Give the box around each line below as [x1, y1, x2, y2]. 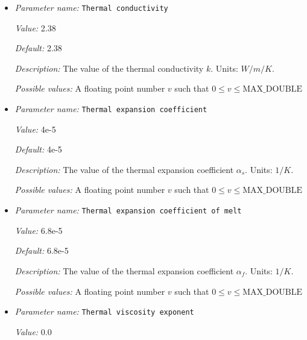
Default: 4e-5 [14, 143, 62, 156]
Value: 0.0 [14, 325, 52, 338]
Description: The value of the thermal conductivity [14, 61, 204, 74]
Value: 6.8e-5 [14, 224, 63, 236]
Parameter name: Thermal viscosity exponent [14, 305, 194, 318]
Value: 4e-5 [14, 122, 56, 135]
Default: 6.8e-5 [14, 244, 69, 257]
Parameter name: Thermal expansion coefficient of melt [14, 204, 242, 216]
